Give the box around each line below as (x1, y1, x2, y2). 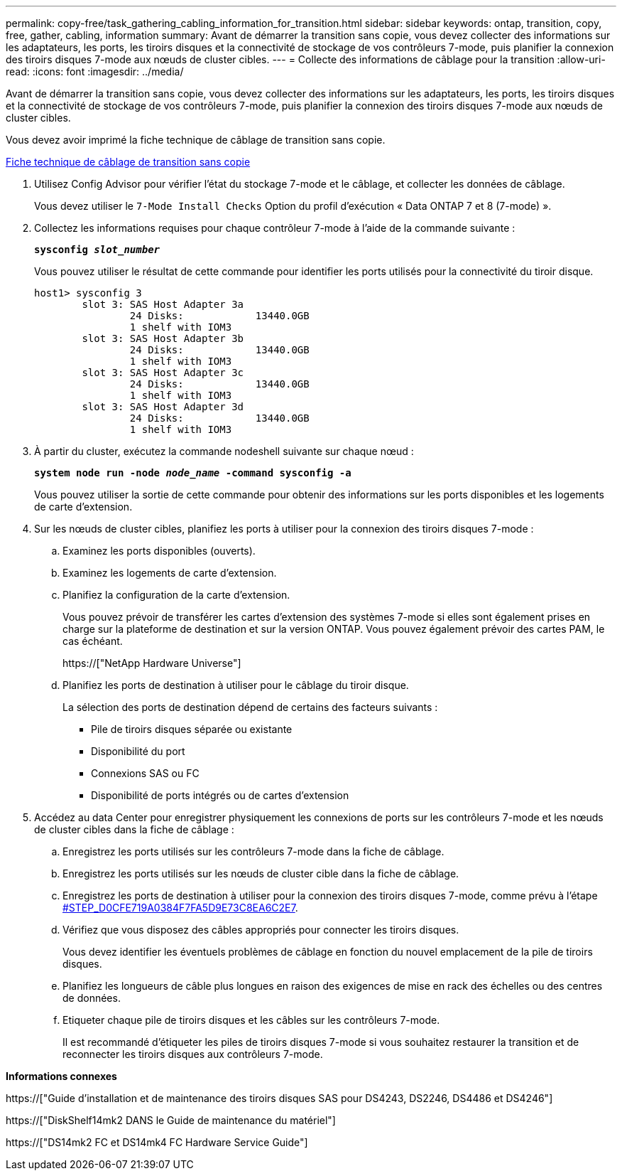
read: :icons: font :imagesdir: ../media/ (6, 65, 184, 77)
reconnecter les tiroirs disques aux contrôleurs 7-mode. (62, 1048, 323, 1060)
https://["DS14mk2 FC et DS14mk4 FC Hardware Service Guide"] (6, 1136, 308, 1148)
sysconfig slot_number (34, 244, 160, 255)
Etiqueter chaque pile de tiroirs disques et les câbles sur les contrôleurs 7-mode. (62, 1014, 440, 1026)
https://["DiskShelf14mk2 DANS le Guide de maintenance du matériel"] (6, 1114, 336, 1126)
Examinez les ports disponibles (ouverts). (62, 545, 256, 557)
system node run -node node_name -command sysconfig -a (34, 467, 351, 479)
